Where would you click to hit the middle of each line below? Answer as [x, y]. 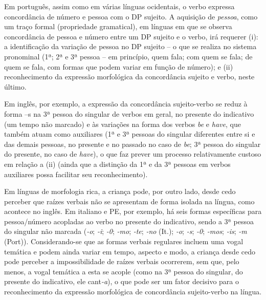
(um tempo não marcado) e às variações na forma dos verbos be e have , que [123, 124]
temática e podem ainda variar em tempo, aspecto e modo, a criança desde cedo [130, 251]
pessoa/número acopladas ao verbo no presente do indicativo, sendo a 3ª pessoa [129, 221]
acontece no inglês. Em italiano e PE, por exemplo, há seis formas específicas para [133, 211]
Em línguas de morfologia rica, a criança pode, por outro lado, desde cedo [120, 191]
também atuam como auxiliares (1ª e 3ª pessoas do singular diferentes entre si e [130, 134]
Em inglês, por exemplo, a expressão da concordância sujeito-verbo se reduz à [126, 104]
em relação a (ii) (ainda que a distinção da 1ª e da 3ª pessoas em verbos [117, 164]
